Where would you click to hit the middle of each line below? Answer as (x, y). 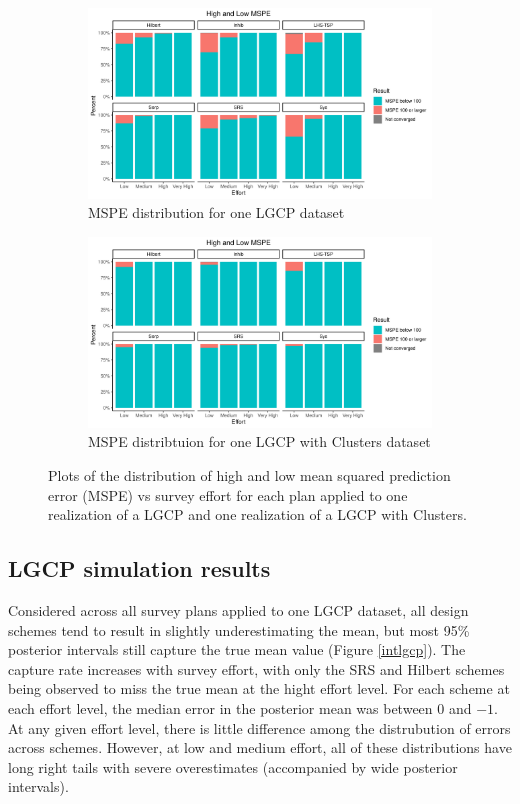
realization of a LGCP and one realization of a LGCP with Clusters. (257, 514)
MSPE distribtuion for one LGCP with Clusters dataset (259, 441)
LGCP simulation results (139, 568)
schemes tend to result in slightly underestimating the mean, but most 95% (239, 629)
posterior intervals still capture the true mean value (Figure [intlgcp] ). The (237, 649)
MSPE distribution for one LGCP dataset (216, 212)
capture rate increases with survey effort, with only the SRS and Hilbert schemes (256, 668)
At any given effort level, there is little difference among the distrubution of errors (259, 727)
